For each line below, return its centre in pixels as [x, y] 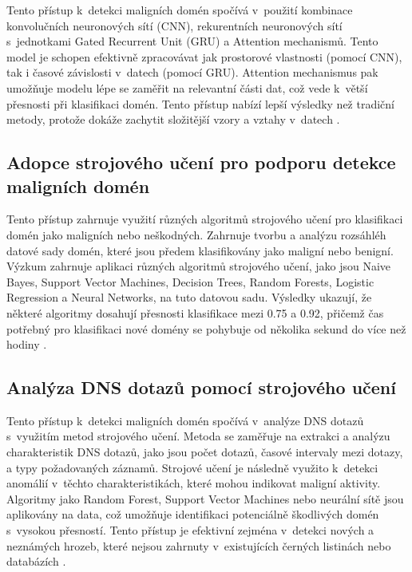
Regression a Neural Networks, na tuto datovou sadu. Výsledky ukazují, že [189, 297]
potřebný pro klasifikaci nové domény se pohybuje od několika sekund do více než [206, 328]
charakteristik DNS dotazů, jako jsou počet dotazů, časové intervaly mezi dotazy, [205, 452]
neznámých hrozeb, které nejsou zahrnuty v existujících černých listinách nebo [199, 545]
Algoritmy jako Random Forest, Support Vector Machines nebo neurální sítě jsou [205, 498]
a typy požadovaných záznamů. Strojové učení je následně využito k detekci [192, 467]
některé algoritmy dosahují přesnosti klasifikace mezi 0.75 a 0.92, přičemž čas [195, 312]
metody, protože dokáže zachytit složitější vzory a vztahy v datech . [173, 119]
